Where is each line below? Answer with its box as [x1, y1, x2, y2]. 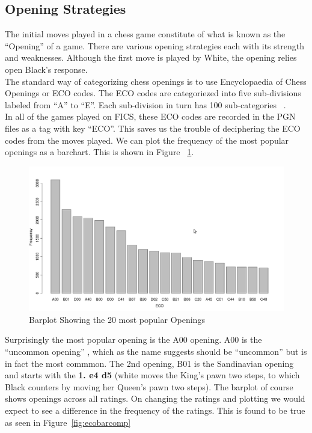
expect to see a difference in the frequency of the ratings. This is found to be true [5, 404, 305, 417]
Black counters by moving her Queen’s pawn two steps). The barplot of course [5, 380, 293, 393]
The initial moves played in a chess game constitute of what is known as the [5, 28, 286, 40]
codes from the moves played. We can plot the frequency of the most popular [5, 134, 289, 146]
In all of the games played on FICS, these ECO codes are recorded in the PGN [5, 110, 296, 123]
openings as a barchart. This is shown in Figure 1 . [5, 146, 194, 158]
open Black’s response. [5, 63, 88, 75]
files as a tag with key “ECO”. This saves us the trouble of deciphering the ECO [5, 121, 301, 134]
